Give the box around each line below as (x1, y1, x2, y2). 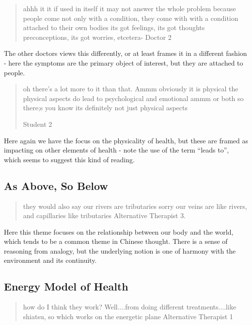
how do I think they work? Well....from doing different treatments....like (23, 302, 236, 312)
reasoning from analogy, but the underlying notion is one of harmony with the (4, 245, 236, 256)
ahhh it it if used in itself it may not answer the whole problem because (23, 3, 236, 13)
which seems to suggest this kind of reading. (4, 154, 135, 164)
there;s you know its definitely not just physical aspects (23, 103, 188, 113)
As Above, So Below (4, 178, 108, 193)
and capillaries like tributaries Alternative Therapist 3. (23, 210, 186, 221)
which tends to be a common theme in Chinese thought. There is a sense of (4, 236, 228, 246)
